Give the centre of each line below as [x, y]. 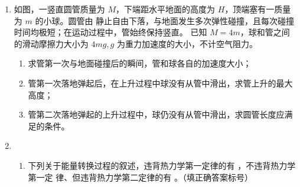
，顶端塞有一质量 [258, 9]
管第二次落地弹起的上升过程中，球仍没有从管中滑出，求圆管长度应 [156, 114]
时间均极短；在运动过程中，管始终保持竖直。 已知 [110, 32]
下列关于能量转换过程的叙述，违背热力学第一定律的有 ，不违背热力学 [162, 165]
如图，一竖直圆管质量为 [59, 9]
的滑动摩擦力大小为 [51, 43]
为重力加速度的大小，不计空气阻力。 [187, 43]
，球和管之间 [265, 32]
